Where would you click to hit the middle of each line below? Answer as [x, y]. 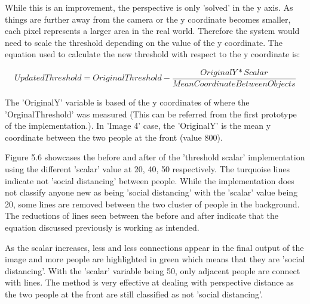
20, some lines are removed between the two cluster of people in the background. [152, 204]
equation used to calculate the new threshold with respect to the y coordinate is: [153, 54]
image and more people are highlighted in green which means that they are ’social [155, 259]
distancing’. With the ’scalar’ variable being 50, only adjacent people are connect [153, 270]
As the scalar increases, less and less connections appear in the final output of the [154, 247]
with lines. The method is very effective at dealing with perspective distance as [149, 282]
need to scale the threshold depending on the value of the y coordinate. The [144, 42]
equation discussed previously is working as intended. [102, 227]
